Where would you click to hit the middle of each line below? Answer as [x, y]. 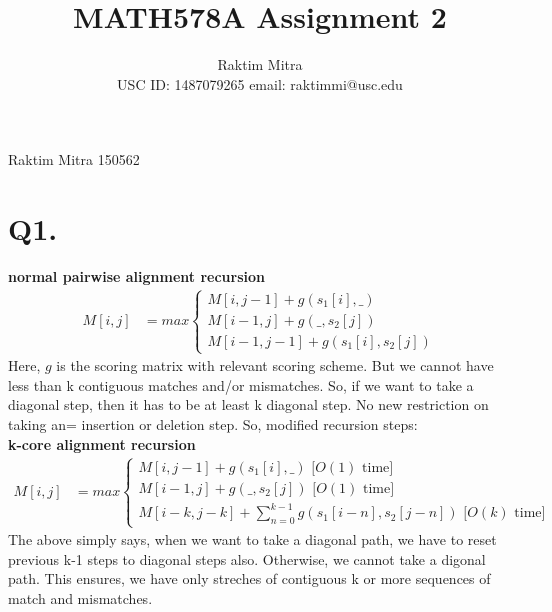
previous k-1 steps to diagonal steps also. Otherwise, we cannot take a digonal [247, 558]
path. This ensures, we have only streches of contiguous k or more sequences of [249, 578]
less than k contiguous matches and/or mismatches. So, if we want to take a [241, 384]
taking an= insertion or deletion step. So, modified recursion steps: [213, 424]
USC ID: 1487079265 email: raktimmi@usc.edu [260, 83]
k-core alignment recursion [102, 443]
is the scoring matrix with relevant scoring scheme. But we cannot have [275, 365]
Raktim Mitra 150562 [74, 159]
